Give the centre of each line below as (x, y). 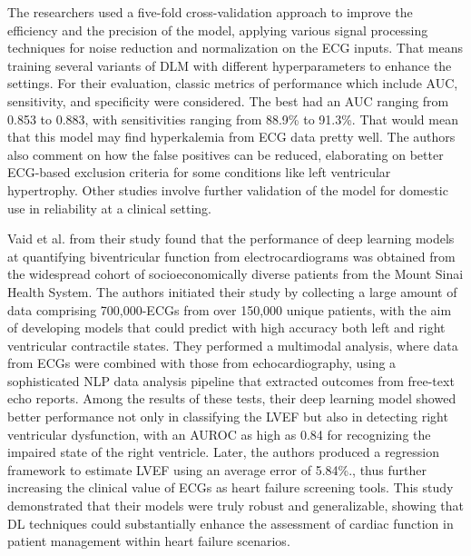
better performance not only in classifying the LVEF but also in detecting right (228, 417)
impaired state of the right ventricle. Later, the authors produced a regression (224, 452)
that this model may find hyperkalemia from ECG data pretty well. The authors (231, 137)
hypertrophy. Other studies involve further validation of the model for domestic (228, 189)
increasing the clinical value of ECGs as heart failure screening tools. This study (231, 487)
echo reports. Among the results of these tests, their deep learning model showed (232, 398)
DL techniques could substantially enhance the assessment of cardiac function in (231, 523)
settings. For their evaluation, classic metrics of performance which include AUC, (233, 83)
